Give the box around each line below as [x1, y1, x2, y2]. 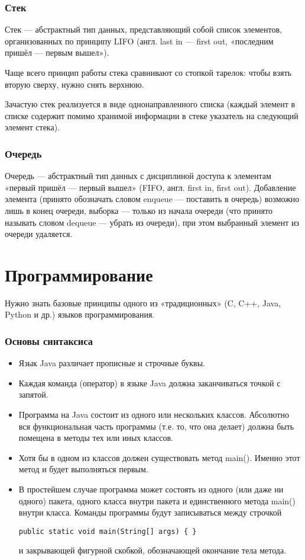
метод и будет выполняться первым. [18, 463, 148, 475]
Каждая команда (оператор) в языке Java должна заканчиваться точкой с [18, 376, 281, 389]
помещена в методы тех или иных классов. [18, 431, 173, 444]
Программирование [5, 262, 153, 286]
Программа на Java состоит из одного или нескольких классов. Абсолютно [18, 408, 289, 421]
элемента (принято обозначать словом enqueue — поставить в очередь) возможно [5, 193, 300, 205]
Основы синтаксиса [5, 333, 93, 348]
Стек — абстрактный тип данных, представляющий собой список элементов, [5, 23, 282, 36]
